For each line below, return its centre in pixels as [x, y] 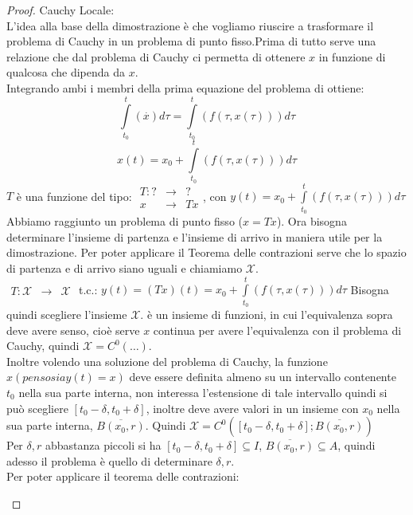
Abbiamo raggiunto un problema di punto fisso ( [125, 221]
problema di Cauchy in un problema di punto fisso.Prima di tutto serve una [191, 41]
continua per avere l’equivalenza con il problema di [277, 330]
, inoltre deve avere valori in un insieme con [252, 408]
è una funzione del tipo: [74, 196]
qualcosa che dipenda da [66, 72]
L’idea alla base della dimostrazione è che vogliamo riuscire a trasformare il [190, 25]
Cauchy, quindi [43, 346]
